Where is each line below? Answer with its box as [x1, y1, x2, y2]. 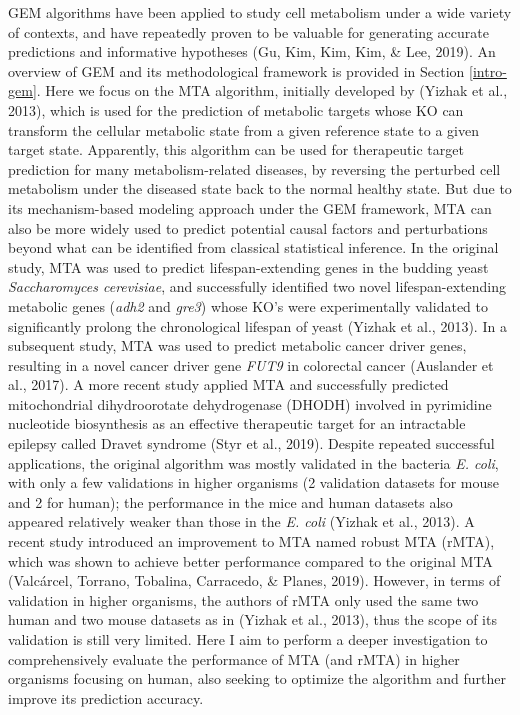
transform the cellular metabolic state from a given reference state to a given [8, 119, 479, 140]
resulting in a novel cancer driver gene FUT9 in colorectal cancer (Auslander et [8, 354, 494, 375]
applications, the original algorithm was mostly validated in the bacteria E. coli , [8, 452, 499, 473]
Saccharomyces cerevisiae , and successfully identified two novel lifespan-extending [8, 276, 507, 297]
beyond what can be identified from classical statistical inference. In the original [8, 237, 499, 258]
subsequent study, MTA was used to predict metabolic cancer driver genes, [8, 335, 467, 356]
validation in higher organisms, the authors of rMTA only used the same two [8, 589, 479, 610]
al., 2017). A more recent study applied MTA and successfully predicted [8, 374, 449, 395]
